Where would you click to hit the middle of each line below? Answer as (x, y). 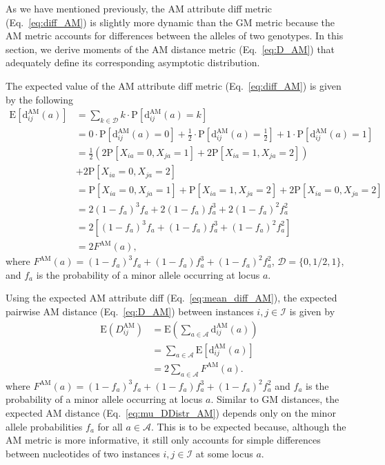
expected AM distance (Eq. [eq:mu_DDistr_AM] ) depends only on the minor (171, 412)
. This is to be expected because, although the (248, 426)
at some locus (224, 453)
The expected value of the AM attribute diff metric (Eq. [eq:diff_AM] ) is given (174, 85)
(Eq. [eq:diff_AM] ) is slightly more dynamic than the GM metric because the (170, 22)
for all (110, 426)
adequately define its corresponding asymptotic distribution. (133, 62)
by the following (40, 99)
